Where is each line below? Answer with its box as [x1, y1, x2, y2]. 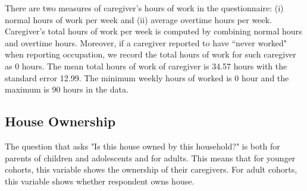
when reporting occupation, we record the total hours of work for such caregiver [5, 48, 296, 61]
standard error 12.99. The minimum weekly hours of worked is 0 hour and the [5, 71, 289, 84]
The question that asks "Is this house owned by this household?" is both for [5, 139, 280, 152]
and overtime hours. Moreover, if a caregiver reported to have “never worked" [5, 36, 287, 49]
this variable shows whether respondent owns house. [5, 174, 195, 187]
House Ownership [5, 112, 116, 130]
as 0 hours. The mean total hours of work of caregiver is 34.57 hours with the [5, 59, 287, 72]
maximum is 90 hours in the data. [5, 83, 129, 95]
